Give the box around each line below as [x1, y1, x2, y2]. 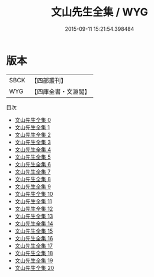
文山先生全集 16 [14, 234, 53, 241]
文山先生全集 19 [14, 257, 53, 264]
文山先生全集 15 [14, 227, 53, 234]
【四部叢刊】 [31, 76, 67, 85]
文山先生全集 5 [14, 153, 52, 160]
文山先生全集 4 [14, 146, 52, 153]
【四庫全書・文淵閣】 [31, 87, 91, 95]
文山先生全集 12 [14, 205, 53, 212]
